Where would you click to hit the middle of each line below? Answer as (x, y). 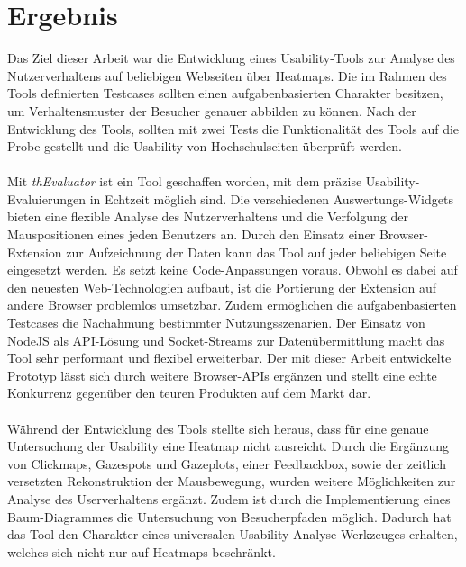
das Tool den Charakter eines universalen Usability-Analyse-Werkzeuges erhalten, (233, 534)
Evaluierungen (46, 198)
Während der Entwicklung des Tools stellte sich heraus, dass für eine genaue (218, 428)
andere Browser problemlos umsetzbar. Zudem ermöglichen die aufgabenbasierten (232, 305)
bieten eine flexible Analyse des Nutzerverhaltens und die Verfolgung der (208, 216)
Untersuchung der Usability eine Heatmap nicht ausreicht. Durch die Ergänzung (228, 446)
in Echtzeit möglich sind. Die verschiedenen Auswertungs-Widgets (271, 198)
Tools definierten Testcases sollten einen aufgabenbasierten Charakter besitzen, (225, 93)
